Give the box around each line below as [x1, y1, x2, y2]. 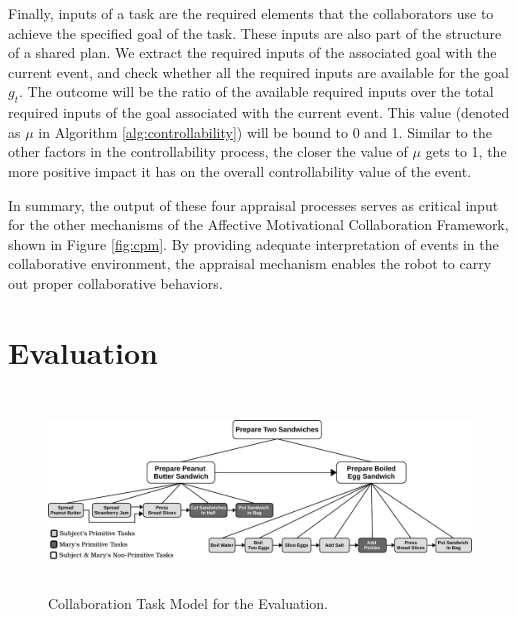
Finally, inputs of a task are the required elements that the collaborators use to [8, 3, 494, 23]
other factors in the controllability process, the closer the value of [8, 141, 408, 162]
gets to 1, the [425, 141, 507, 162]
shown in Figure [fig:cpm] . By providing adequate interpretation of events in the [8, 233, 499, 254]
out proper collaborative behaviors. [8, 272, 223, 293]
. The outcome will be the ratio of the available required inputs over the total [19, 81, 494, 102]
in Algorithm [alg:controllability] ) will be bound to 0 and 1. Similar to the [38, 121, 492, 142]
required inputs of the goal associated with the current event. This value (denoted [8, 102, 510, 123]
